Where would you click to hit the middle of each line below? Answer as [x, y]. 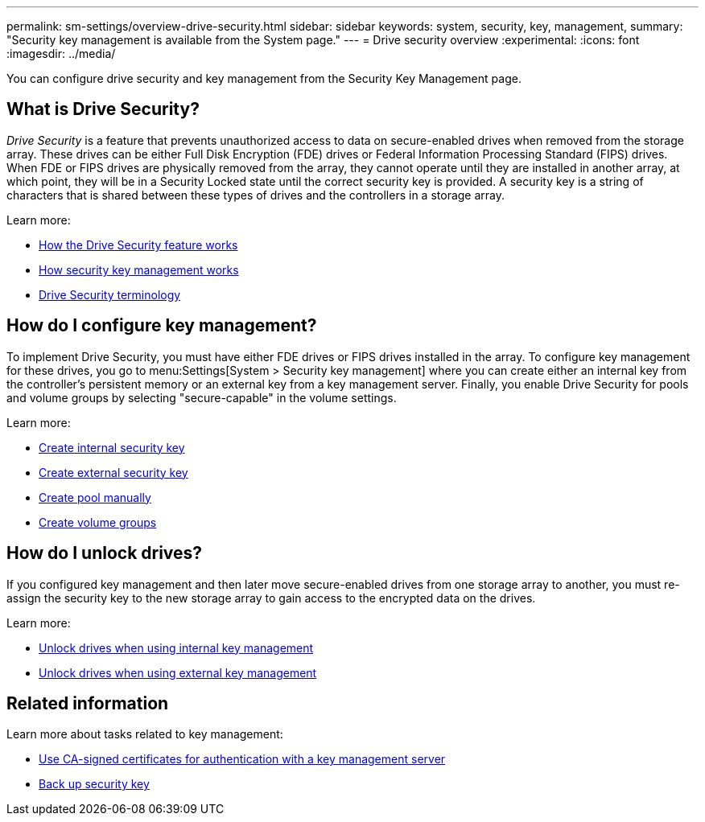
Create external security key [113, 472]
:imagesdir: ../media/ [61, 53]
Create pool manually [95, 497]
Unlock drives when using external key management [178, 672]
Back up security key [94, 784]
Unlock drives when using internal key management [176, 647]
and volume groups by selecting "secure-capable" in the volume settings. [202, 397]
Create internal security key [112, 447]
